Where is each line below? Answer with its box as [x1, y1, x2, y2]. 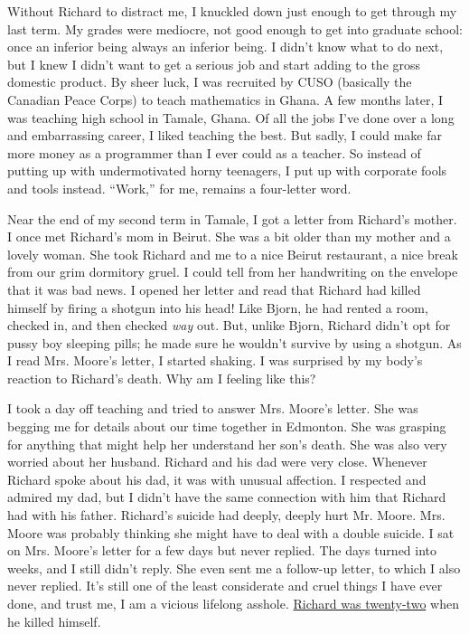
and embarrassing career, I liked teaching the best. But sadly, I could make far [7, 126, 442, 145]
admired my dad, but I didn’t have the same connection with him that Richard [7, 487, 446, 506]
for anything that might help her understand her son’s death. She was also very [7, 434, 447, 453]
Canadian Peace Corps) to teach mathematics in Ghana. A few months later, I [7, 90, 444, 109]
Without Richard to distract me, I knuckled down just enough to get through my [7, 2, 457, 20]
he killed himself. [7, 611, 101, 630]
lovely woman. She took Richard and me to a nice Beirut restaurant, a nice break [7, 244, 458, 263]
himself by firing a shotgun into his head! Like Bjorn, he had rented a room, [7, 298, 428, 317]
